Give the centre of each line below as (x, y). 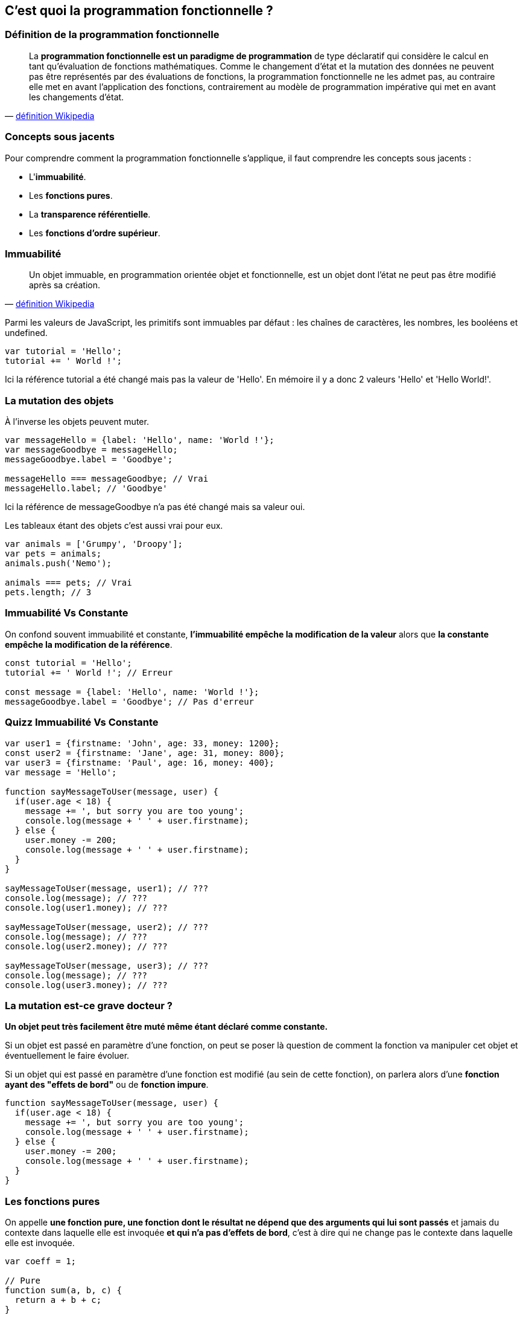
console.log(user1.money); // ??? (86, 907)
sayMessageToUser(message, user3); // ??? (107, 965)
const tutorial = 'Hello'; (68, 663)
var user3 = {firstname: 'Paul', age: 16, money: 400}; (140, 762)
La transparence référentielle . (90, 214)
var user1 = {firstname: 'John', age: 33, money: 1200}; (142, 743)
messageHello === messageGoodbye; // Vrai (107, 479)
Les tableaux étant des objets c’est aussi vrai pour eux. (114, 526)
